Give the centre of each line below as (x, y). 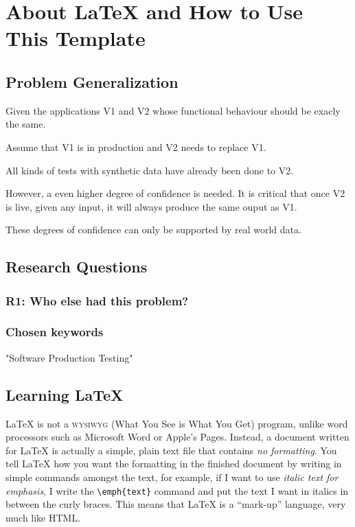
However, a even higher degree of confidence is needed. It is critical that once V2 (175, 193)
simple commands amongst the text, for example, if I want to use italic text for (172, 477)
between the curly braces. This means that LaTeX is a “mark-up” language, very (176, 504)
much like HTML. (43, 517)
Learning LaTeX (65, 394)
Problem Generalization (92, 81)
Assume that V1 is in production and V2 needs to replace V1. (136, 147)
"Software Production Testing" (69, 357)
